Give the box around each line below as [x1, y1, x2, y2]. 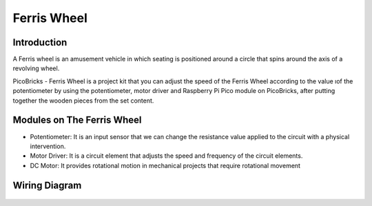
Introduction [12, 37, 68, 48]
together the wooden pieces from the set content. [12, 96, 154, 105]
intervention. [30, 142, 66, 150]
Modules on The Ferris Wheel [12, 114, 142, 126]
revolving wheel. [12, 64, 60, 72]
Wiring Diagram [12, 179, 82, 191]
